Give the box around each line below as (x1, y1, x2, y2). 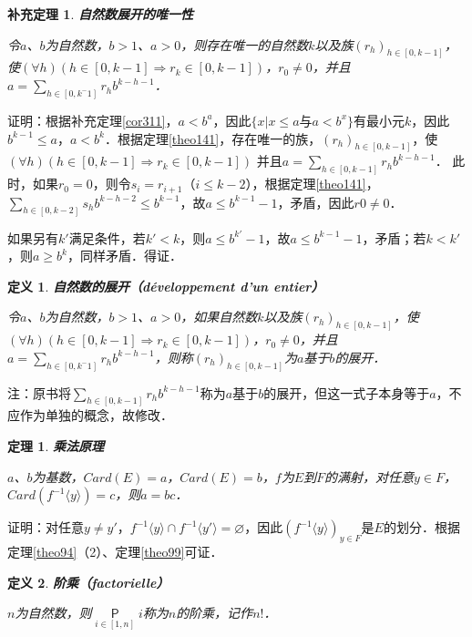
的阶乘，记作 (176, 603, 253, 622)
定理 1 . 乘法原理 (7, 437, 104, 456)
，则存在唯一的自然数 (180, 35, 309, 54)
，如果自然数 (180, 307, 258, 326)
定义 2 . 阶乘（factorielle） (7, 572, 169, 591)
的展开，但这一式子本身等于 (263, 383, 430, 402)
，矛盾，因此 (277, 192, 354, 211)
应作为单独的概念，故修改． (7, 406, 173, 425)
